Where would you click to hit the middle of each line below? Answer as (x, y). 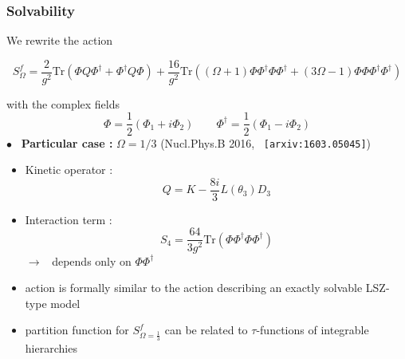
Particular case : (67, 142)
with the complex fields (63, 103)
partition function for (77, 330)
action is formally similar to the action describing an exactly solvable (194, 288)
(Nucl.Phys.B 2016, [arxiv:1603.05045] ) (266, 142)
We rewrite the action (60, 40)
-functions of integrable (313, 330)
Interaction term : (69, 219)
